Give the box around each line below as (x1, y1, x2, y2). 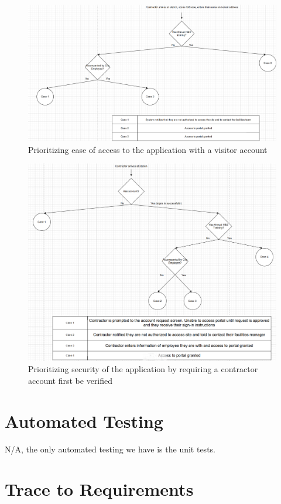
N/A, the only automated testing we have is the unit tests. (5, 442, 215, 455)
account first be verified (28, 374, 113, 386)
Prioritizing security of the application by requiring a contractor (28, 363, 258, 375)
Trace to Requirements (5, 477, 194, 501)
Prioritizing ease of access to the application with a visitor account (28, 143, 268, 155)
